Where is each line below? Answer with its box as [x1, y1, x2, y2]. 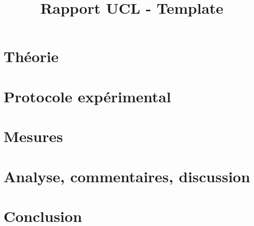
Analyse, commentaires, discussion [4, 165, 250, 186]
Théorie [4, 46, 59, 67]
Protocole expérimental [4, 86, 171, 106]
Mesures [4, 126, 63, 147]
